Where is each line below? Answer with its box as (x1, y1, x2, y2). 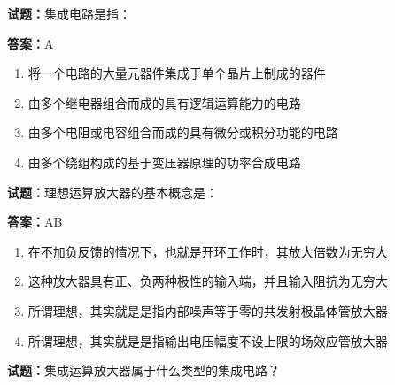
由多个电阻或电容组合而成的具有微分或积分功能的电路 (27, 123, 338, 142)
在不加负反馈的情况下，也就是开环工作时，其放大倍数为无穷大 (27, 242, 388, 260)
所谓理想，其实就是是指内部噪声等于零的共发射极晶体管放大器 (27, 301, 388, 320)
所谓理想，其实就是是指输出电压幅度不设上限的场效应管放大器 (27, 331, 388, 350)
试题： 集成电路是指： (7, 4, 131, 22)
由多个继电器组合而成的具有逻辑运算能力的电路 (27, 93, 301, 112)
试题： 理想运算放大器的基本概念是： (7, 182, 218, 201)
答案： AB (7, 212, 63, 231)
